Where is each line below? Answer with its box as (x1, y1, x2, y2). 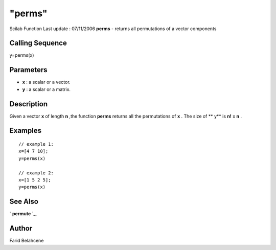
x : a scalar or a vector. (22, 79, 71, 85)
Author (9, 224, 33, 233)
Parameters (9, 65, 48, 74)
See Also (9, 197, 38, 206)
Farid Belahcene (9, 238, 44, 244)
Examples (9, 126, 42, 135)
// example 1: (18, 141, 54, 147)
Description (9, 100, 48, 108)
